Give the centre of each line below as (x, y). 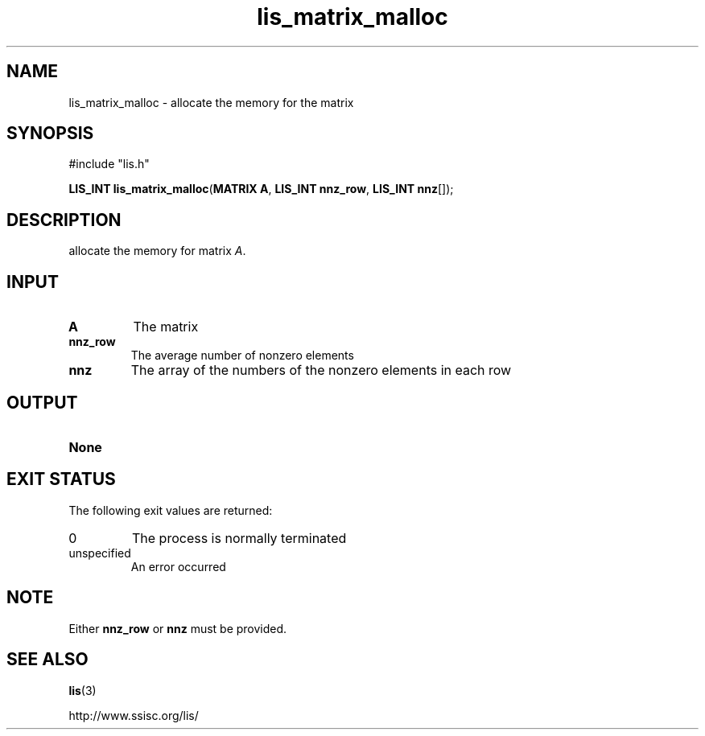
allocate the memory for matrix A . (157, 251)
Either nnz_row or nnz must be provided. (178, 628)
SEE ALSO (47, 660)
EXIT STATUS (61, 479)
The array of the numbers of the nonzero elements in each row (321, 370)
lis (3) (82, 690)
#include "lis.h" (109, 164)
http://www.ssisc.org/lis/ (134, 715)
